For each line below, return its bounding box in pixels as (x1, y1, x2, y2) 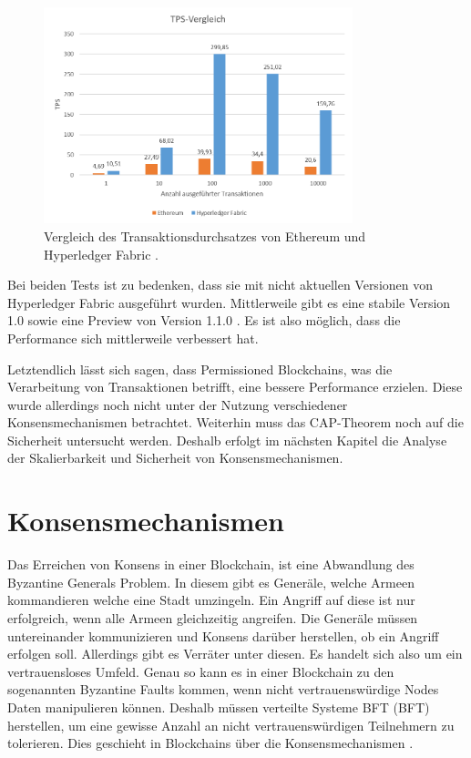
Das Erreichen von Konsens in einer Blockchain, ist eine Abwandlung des (7, 555, 415, 574)
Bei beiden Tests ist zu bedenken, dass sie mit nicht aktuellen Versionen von (7, 275, 434, 294)
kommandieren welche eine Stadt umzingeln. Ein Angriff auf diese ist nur (7, 590, 415, 609)
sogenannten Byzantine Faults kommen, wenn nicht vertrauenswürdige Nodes (7, 680, 439, 699)
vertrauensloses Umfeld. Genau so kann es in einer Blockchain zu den (7, 661, 394, 681)
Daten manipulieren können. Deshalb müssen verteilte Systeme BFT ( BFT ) (7, 697, 430, 716)
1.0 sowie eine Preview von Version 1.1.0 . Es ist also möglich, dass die (7, 311, 401, 330)
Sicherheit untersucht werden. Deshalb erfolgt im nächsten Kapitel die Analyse (7, 430, 447, 449)
